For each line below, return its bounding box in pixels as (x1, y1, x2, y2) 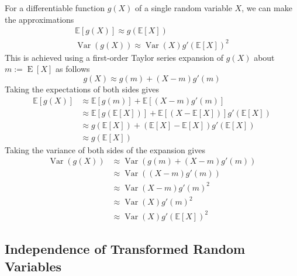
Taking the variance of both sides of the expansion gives (5, 143, 205, 156)
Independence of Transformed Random (5, 240, 246, 258)
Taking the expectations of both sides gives (5, 82, 159, 95)
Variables (5, 257, 62, 275)
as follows (56, 63, 90, 75)
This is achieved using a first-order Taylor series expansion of (5, 51, 224, 63)
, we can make (241, 2, 292, 13)
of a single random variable (135, 2, 232, 13)
